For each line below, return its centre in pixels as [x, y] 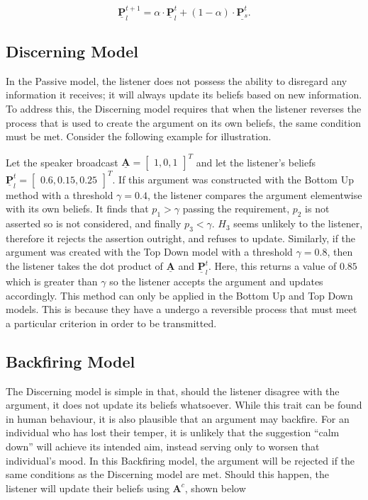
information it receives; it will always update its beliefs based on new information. [184, 95]
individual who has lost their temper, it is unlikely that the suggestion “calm [173, 432]
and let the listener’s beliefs [256, 162]
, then [340, 252]
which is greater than [52, 282]
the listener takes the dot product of [84, 266]
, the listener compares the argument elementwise [255, 194]
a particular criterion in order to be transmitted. [111, 323]
